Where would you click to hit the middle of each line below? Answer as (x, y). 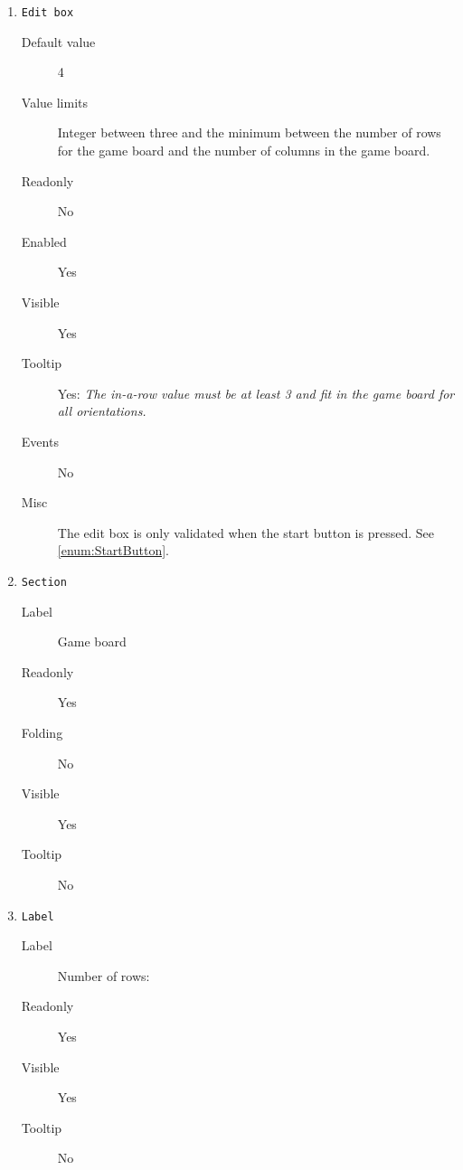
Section (44, 582)
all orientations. (102, 411)
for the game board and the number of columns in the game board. (244, 151)
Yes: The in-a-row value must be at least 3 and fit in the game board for (256, 393)
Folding (42, 732)
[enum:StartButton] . (113, 550)
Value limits (54, 102)
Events (40, 441)
